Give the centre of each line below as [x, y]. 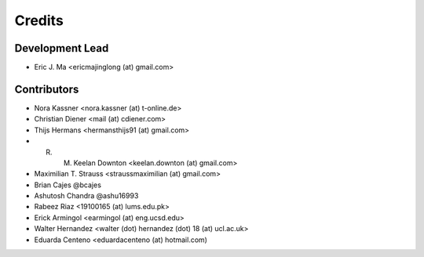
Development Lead [62, 48]
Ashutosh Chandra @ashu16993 [86, 196]
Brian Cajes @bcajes [68, 185]
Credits [39, 20]
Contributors [47, 89]
